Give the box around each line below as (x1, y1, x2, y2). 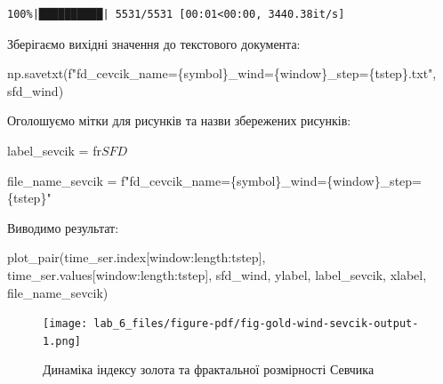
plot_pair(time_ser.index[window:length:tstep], (7, 248, 266, 267)
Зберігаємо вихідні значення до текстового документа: (7, 34, 301, 52)
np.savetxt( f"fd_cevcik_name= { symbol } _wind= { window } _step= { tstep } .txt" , (7, 64, 437, 83)
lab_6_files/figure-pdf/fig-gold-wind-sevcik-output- (93, 317, 419, 331)
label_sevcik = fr (7, 140, 101, 159)
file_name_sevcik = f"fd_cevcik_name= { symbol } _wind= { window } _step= (7, 171, 422, 189)
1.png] (43, 334, 81, 348)
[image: (43, 317, 88, 331)
